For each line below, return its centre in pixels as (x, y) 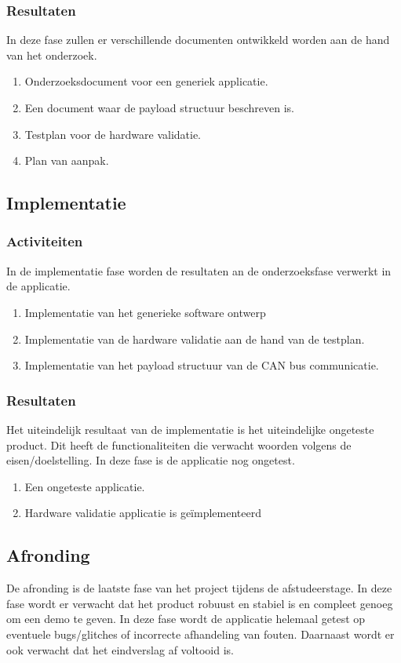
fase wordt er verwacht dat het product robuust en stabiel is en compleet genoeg (200, 603)
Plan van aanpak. (67, 160)
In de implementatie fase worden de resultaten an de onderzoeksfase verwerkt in (199, 270)
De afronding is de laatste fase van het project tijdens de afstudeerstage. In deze (199, 588)
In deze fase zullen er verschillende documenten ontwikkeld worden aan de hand (198, 40)
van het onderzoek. (52, 55)
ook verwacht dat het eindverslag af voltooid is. (120, 649)
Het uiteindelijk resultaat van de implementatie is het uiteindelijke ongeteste (190, 429)
